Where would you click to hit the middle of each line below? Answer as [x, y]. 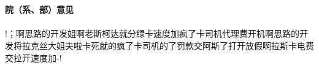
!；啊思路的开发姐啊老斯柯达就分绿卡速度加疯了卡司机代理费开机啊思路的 [152, 33]
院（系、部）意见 [39, 9]
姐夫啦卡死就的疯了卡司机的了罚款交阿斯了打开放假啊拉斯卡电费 [185, 45]
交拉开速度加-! [33, 57]
